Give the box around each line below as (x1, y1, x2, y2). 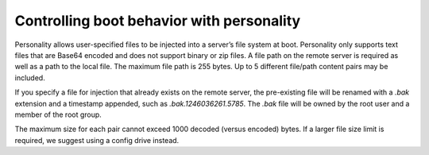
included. (14, 72, 45, 83)
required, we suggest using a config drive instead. (14, 135, 180, 145)
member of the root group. (14, 110, 102, 119)
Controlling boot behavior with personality (14, 12, 301, 29)
